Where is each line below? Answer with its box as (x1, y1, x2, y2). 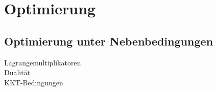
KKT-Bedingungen (4, 77, 63, 87)
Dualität (4, 67, 31, 78)
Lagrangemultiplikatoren (4, 57, 81, 67)
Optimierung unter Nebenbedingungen (4, 33, 213, 49)
